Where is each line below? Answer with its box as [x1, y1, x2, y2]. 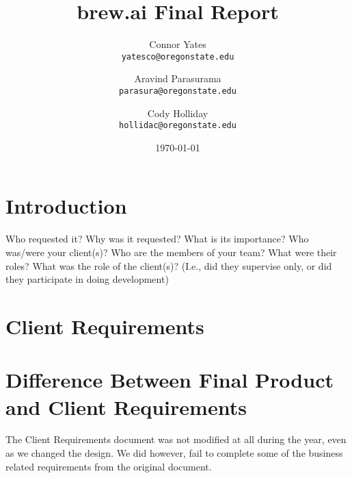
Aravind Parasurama [134, 71, 221, 86]
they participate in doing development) [5, 272, 169, 286]
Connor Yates [149, 37, 206, 51]
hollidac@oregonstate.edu [119, 121, 236, 131]
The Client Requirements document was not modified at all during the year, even [5, 432, 347, 446]
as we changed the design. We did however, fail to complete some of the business [5, 446, 343, 460]
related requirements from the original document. [5, 459, 212, 473]
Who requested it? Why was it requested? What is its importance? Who [5, 231, 309, 246]
